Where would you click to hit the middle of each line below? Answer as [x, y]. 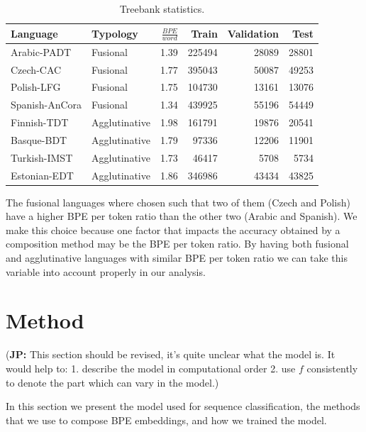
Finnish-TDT [40, 122]
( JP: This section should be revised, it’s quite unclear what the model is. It [171, 354]
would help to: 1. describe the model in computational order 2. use [151, 368]
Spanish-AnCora [46, 105]
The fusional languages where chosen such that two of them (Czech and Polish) [178, 202]
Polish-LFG [36, 87]
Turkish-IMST [42, 157]
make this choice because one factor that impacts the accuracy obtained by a [173, 229]
